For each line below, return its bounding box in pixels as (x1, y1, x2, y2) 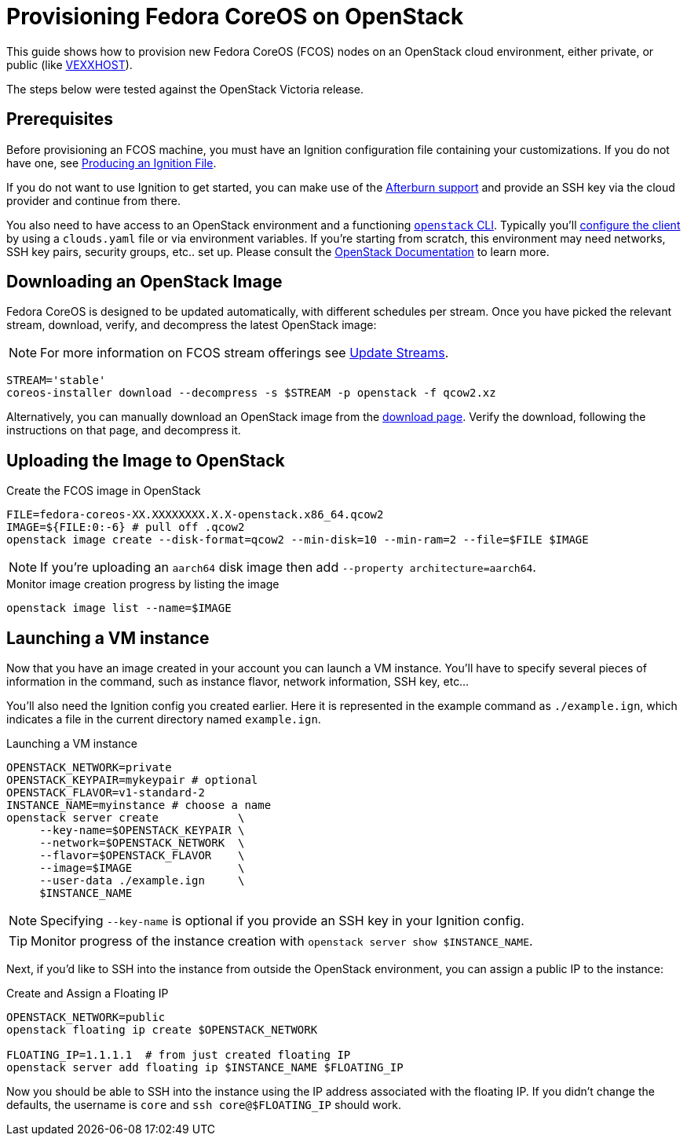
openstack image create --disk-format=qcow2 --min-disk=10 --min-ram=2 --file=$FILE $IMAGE (6, 533, 589, 547)
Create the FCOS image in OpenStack (6, 484, 201, 498)
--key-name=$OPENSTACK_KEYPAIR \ (39, 824, 245, 837)
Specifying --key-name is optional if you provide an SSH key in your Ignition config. (40, 913, 524, 929)
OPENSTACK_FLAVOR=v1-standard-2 (6, 786, 205, 800)
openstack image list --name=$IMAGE (6, 602, 232, 615)
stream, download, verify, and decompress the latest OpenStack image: (6, 318, 377, 332)
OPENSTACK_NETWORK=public (6, 1011, 166, 1024)
